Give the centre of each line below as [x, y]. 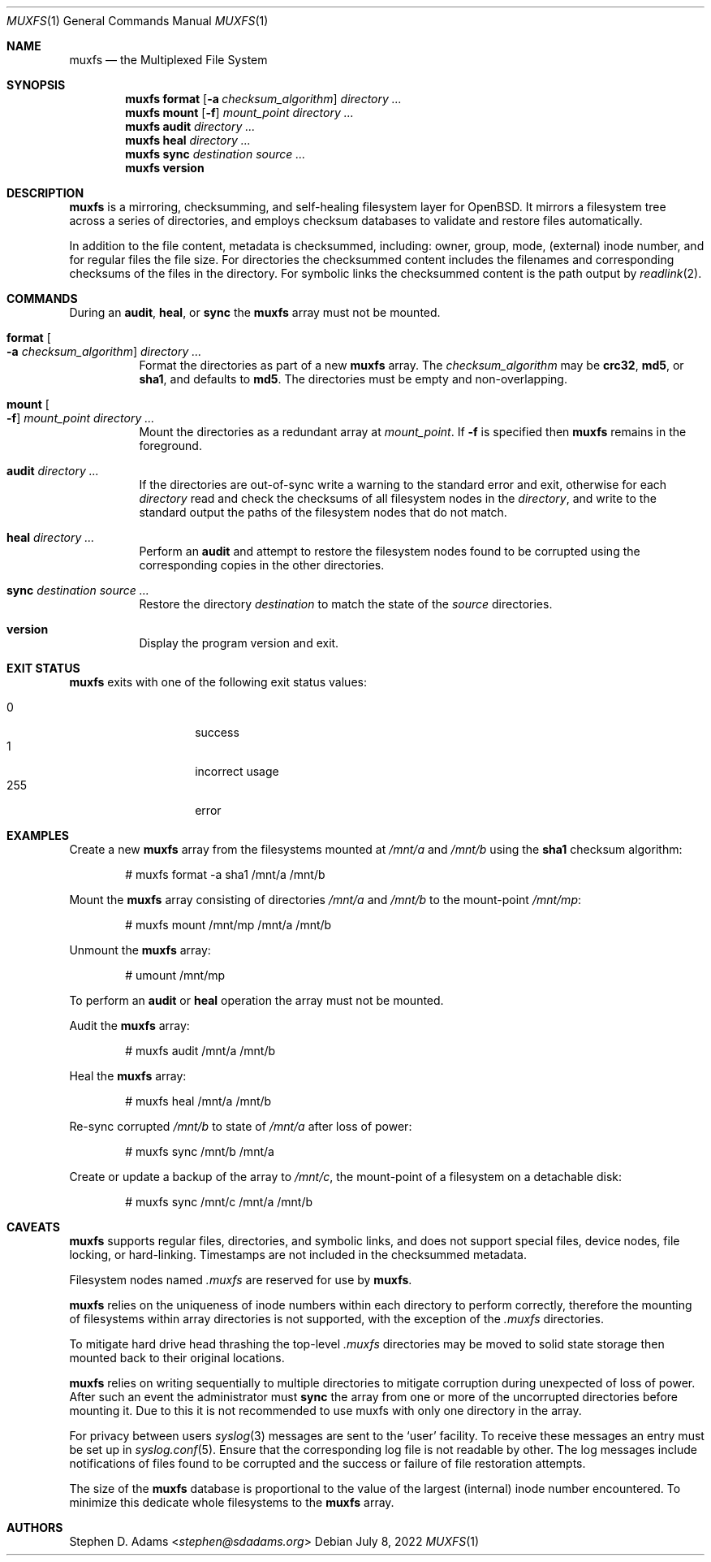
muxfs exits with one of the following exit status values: [218, 682]
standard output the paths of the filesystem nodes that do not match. [323, 512]
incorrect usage [237, 771]
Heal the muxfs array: [128, 1076]
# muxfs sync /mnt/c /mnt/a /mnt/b [219, 1202]
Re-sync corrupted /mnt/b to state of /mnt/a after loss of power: [241, 1126]
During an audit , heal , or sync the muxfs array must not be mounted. [255, 312]
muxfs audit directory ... [190, 126]
